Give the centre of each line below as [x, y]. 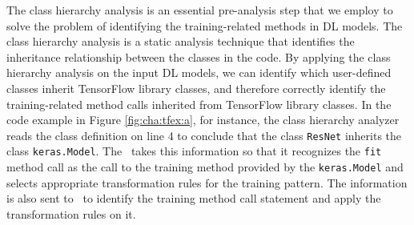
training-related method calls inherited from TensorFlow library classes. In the [199, 104]
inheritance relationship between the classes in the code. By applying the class [199, 56]
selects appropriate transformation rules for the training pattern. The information [207, 182]
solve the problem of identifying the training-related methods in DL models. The [205, 25]
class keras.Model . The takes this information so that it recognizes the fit [194, 151]
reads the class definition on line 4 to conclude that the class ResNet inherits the [204, 135]
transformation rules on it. [71, 213]
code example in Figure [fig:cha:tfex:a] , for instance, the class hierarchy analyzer [203, 120]
